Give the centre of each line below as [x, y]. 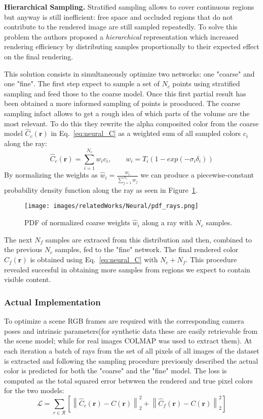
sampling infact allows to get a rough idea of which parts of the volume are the [127, 113]
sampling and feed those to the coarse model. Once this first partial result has [125, 93]
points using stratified [206, 83]
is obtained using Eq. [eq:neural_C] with [94, 259]
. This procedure [211, 259]
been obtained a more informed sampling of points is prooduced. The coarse [122, 103]
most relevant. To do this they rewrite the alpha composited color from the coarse [131, 123]
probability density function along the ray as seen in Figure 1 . [101, 189]
